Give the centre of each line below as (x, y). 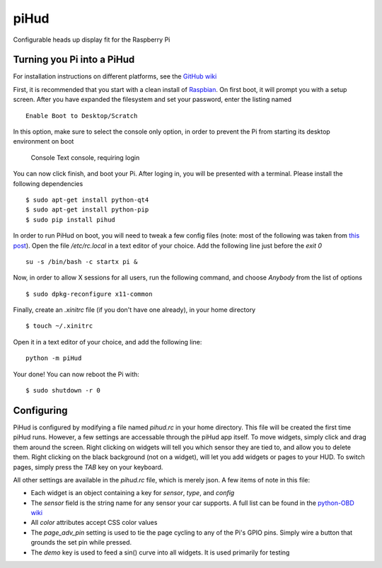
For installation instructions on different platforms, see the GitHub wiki (115, 76)
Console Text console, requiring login (85, 157)
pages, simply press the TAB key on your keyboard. (88, 467)
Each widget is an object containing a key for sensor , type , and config (133, 493)
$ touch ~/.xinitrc (59, 326)
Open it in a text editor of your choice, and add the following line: (108, 342)
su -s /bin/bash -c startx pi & (82, 261)
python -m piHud (54, 358)
